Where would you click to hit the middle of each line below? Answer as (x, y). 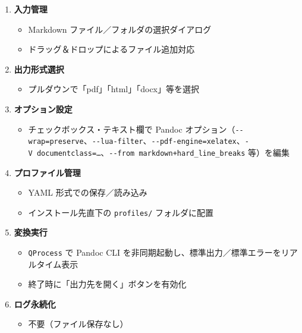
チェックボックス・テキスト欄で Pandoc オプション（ (132, 129)
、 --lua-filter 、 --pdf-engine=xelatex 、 (164, 141)
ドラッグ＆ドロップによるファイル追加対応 (111, 49)
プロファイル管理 (47, 172)
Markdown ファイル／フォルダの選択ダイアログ (120, 29)
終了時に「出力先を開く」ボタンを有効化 (107, 284)
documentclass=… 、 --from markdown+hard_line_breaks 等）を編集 (163, 152)
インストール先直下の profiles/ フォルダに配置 (121, 212)
